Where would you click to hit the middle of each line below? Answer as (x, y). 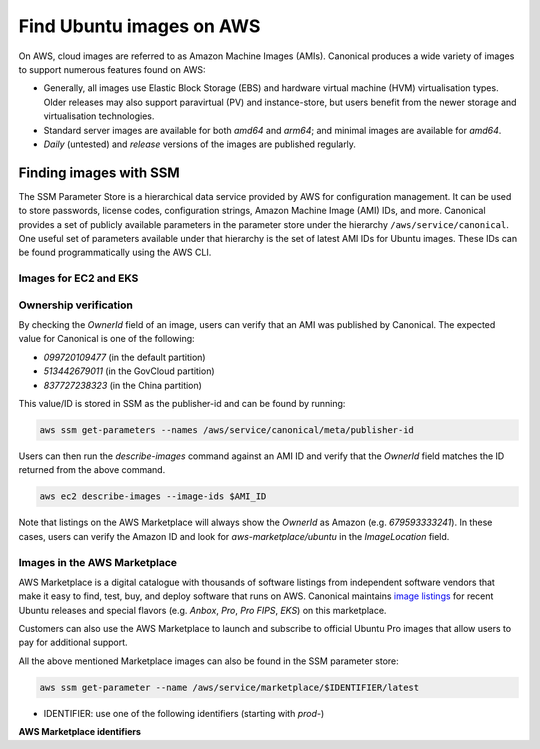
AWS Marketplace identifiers (80, 732)
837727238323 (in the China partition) (122, 385)
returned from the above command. (92, 470)
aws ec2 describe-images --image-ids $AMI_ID (153, 496)
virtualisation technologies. (99, 116)
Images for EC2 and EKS (78, 278)
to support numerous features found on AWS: (112, 69)
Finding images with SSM (99, 172)
